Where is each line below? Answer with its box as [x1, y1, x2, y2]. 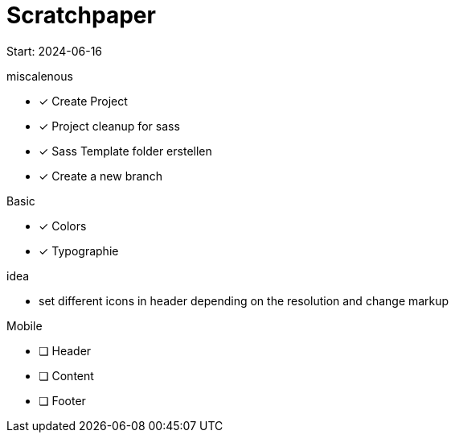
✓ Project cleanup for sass [39, 118, 180, 133]
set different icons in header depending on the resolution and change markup [39, 293, 449, 308]
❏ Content [39, 368, 94, 383]
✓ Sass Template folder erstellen [39, 143, 212, 158]
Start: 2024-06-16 [6, 43, 103, 58]
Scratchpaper [6, 2, 156, 29]
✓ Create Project [39, 93, 128, 108]
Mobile [6, 318, 43, 333]
